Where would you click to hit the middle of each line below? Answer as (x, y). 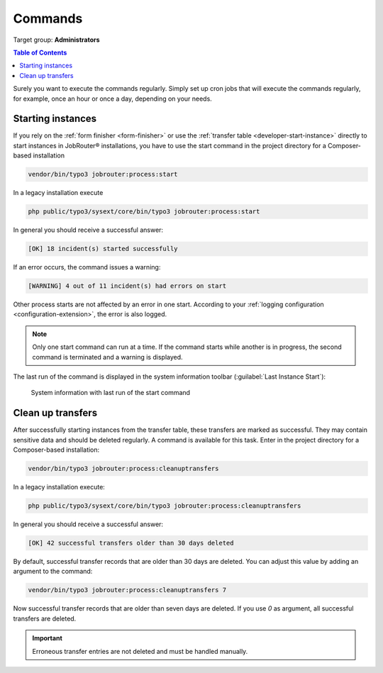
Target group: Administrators (56, 40)
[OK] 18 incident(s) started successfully (103, 249)
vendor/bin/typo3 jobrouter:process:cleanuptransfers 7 (127, 590)
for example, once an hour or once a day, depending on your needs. (112, 99)
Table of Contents (40, 52)
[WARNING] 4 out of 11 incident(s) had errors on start (127, 286)
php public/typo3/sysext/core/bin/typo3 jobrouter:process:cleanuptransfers (165, 506)
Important (48, 638)
